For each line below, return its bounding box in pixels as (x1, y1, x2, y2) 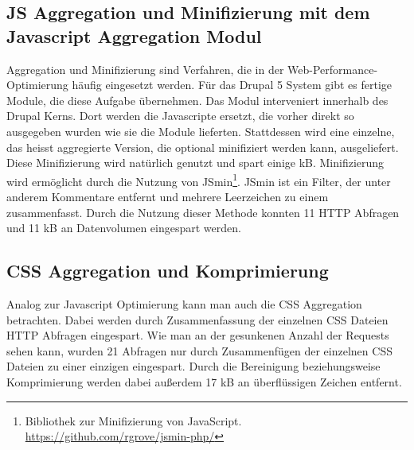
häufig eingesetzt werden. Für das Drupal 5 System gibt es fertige (72, 76, 392, 93)
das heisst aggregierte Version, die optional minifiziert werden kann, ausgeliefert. (6, 138, 399, 155)
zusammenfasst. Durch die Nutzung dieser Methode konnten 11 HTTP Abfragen (6, 204, 400, 220)
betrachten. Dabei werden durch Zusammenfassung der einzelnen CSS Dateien (6, 311, 389, 328)
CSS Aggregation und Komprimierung (6, 258, 329, 283)
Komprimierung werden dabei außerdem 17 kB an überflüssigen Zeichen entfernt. (6, 373, 402, 390)
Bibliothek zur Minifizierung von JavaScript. (25, 412, 242, 429)
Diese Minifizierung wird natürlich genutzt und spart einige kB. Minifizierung (6, 154, 385, 171)
